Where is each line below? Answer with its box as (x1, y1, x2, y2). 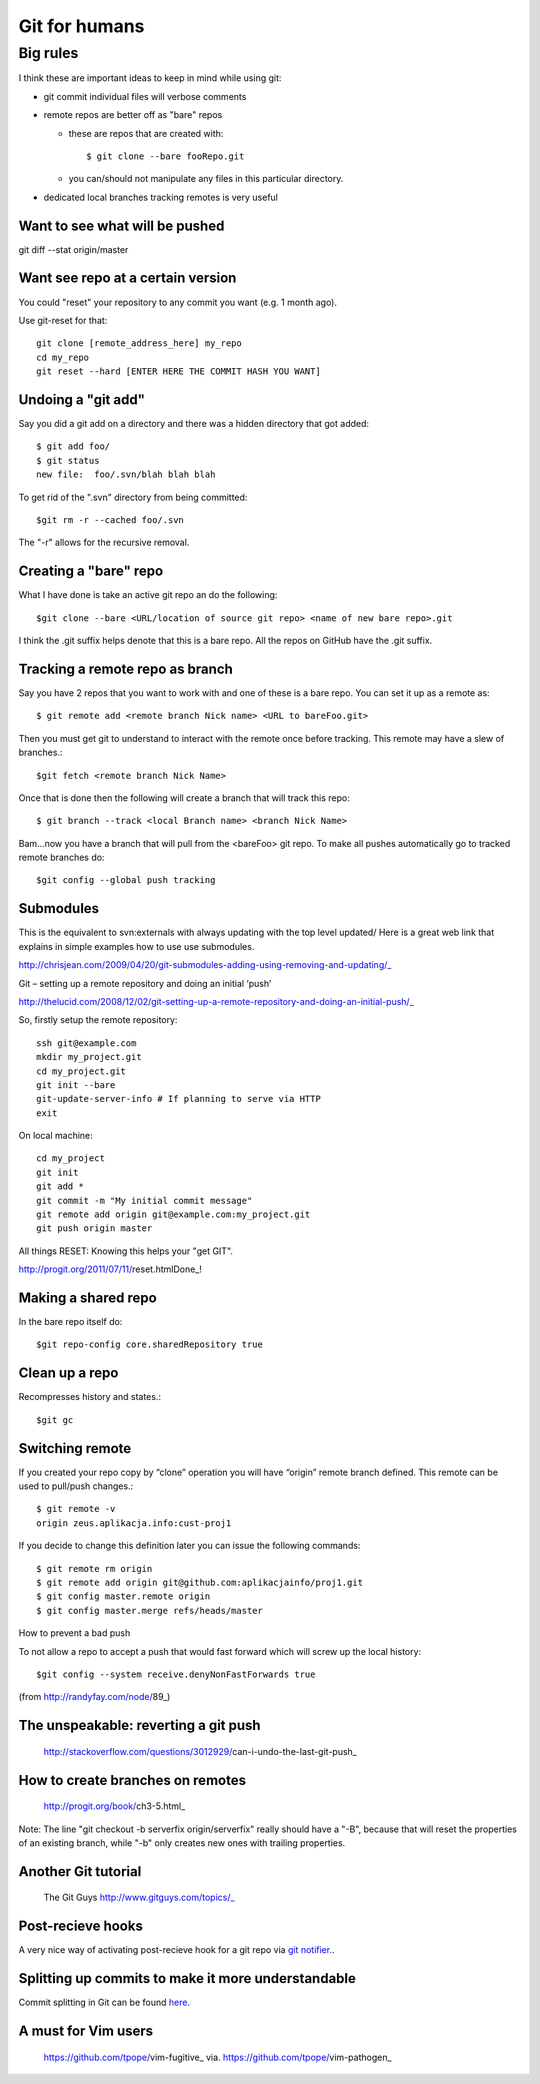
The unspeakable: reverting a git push (18, 1717, 261, 1734)
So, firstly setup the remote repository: (18, 1014, 178, 1026)
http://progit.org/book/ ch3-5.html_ (43, 1800, 186, 1812)
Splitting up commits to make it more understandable (18, 1970, 357, 1987)
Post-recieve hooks (18, 1918, 144, 1935)
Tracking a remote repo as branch (18, 660, 234, 677)
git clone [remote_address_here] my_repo (36, 338, 242, 349)
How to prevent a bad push (18, 1627, 131, 1639)
